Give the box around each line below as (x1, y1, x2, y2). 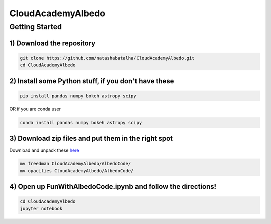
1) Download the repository (9, 39, 96, 47)
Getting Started (9, 22, 62, 31)
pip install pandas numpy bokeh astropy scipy (20, 93, 137, 99)
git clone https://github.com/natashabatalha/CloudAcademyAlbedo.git (20, 55, 195, 61)
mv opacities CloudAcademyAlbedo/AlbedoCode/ (20, 168, 134, 173)
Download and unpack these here (9, 147, 79, 153)
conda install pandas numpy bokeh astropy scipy (20, 120, 142, 125)
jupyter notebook (20, 206, 63, 211)
